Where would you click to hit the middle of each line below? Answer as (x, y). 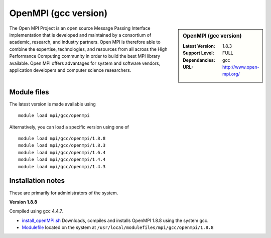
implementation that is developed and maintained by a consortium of (80, 35)
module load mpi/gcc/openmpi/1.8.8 (62, 139)
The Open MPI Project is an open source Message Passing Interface (80, 28)
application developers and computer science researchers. (70, 70)
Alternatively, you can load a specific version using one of (69, 127)
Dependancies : (199, 60)
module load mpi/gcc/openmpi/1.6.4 (62, 152)
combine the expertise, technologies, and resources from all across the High (88, 49)
